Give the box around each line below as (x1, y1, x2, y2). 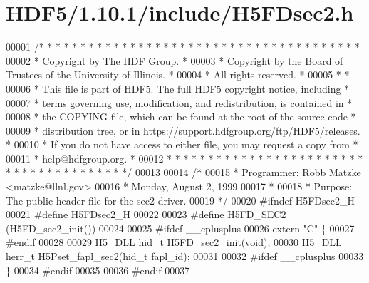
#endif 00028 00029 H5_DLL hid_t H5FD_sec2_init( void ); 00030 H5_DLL (6, 235, 342, 249)
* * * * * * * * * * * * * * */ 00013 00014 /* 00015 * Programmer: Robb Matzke (6, 165, 361, 180)
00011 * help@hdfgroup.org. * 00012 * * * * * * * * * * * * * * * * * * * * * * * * (6, 150, 363, 165)
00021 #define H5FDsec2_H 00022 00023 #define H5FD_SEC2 (6, 207, 286, 222)
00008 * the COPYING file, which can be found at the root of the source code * (6, 109, 356, 124)
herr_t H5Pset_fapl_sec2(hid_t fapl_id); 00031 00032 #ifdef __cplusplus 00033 (6, 249, 364, 264)
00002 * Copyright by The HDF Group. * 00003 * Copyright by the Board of (6, 53, 343, 68)
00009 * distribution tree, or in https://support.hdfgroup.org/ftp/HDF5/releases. (6, 123, 360, 138)
